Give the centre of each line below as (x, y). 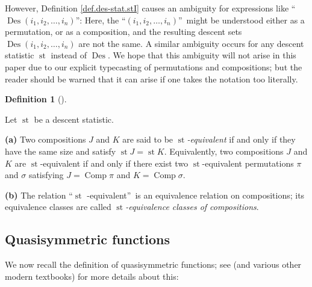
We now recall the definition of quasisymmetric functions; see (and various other (153, 264)
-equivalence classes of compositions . (192, 207)
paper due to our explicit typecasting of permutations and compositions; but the (154, 66)
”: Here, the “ (101, 20)
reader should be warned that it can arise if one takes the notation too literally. (151, 79)
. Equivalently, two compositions (224, 151)
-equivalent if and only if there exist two (114, 163)
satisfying (46, 175)
